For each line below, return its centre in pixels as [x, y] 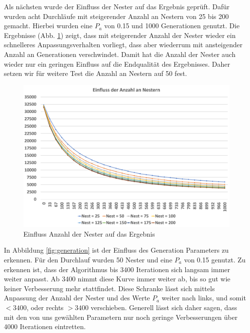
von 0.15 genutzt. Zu [215, 260]
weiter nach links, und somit [204, 298]
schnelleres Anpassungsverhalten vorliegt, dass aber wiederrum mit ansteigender [123, 45]
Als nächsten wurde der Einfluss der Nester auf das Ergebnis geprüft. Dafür [117, 6]
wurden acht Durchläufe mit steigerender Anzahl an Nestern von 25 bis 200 [116, 16]
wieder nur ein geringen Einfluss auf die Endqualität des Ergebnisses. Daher [117, 64]
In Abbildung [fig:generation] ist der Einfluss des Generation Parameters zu [116, 250]
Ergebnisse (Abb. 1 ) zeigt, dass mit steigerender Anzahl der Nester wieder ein [120, 35]
